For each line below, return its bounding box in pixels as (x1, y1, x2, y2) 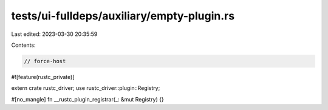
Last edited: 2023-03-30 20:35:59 (11, 30, 98, 38)
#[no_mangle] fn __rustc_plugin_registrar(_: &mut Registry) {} (11, 95, 164, 103)
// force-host (24, 58, 66, 64)
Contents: (11, 41, 36, 49)
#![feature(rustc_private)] (11, 73, 75, 80)
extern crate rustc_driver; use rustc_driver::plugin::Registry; (11, 84, 160, 92)
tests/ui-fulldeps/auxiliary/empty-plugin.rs (11, 9, 235, 22)
